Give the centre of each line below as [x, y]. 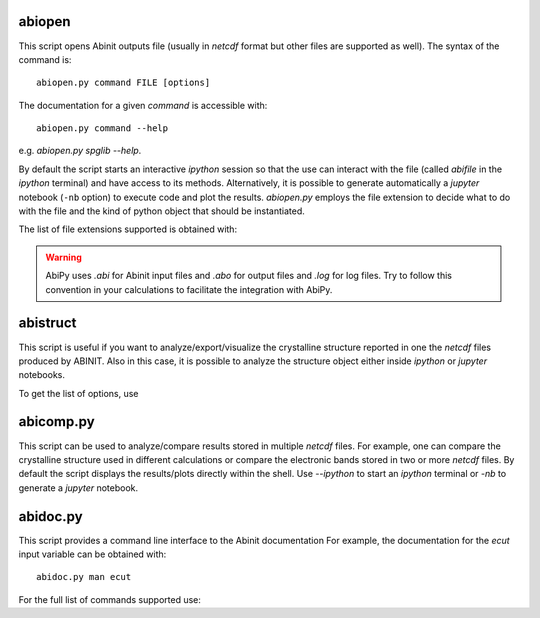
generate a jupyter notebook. [78, 487]
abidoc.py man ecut [84, 577]
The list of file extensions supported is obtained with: [128, 229]
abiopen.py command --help [102, 128]
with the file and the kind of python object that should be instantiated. [161, 211]
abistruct [47, 323]
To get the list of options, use [78, 393]
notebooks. [41, 375]
